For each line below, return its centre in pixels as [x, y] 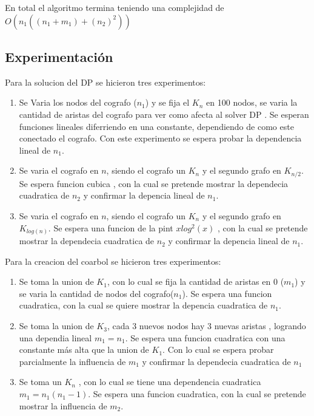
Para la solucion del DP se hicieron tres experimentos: [105, 82]
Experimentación [59, 56]
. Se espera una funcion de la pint [111, 227]
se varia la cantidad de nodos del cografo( [96, 293]
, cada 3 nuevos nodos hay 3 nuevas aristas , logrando [206, 326]
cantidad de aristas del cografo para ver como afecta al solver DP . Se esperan [164, 114]
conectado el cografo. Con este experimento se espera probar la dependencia [160, 138]
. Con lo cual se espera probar [218, 350]
